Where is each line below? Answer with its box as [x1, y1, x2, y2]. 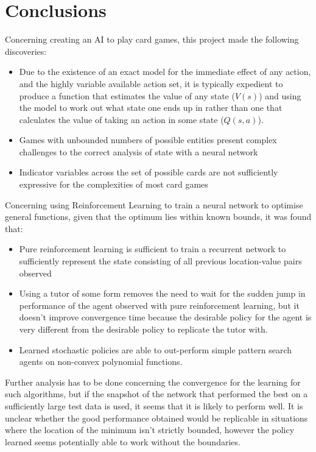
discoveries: [5, 44, 47, 57]
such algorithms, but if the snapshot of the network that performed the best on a [5, 387, 308, 400]
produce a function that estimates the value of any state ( [19, 89, 235, 102]
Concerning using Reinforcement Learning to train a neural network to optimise [5, 198, 303, 211]
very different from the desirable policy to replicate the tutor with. [19, 323, 268, 335]
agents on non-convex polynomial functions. [19, 355, 183, 368]
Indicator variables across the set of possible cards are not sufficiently [19, 166, 278, 178]
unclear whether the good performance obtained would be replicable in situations [5, 411, 308, 424]
